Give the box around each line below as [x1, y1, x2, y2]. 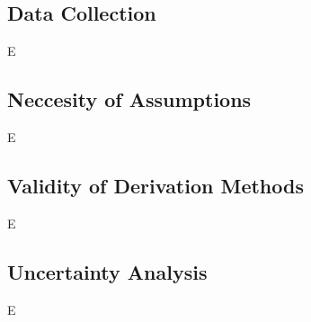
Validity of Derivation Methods [7, 171, 304, 199]
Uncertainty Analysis [7, 257, 208, 285]
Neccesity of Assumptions [7, 85, 252, 113]
